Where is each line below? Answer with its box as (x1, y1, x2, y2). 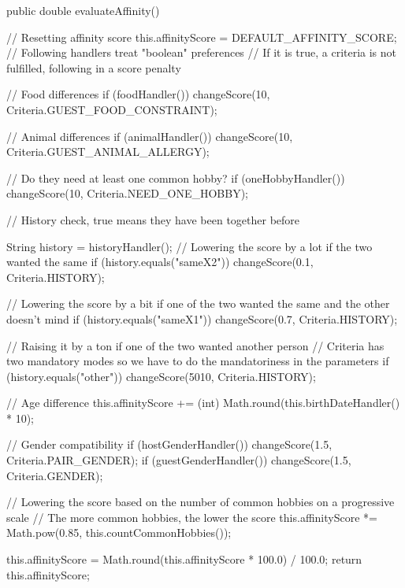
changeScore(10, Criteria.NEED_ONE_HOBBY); (6, 185, 248, 202)
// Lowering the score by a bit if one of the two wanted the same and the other (6, 295, 390, 312)
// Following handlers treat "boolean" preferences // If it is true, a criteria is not (6, 44, 397, 61)
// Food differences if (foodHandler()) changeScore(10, (6, 86, 270, 102)
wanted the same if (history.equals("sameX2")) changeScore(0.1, (6, 253, 314, 270)
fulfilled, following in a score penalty (6, 59, 181, 76)
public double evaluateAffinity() (6, 2, 160, 18)
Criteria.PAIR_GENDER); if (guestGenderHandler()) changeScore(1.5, (6, 452, 351, 468)
